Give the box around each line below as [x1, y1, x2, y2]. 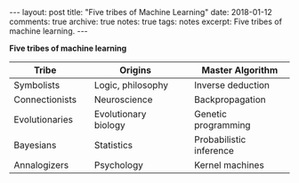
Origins [119, 64, 151, 76]
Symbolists [13, 79, 61, 91]
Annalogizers [13, 159, 69, 171]
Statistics [93, 139, 133, 151]
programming [194, 119, 251, 131]
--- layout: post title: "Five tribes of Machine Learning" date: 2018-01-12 [9, 7, 273, 17]
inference [194, 145, 234, 156]
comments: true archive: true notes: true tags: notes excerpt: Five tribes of [9, 16, 283, 27]
